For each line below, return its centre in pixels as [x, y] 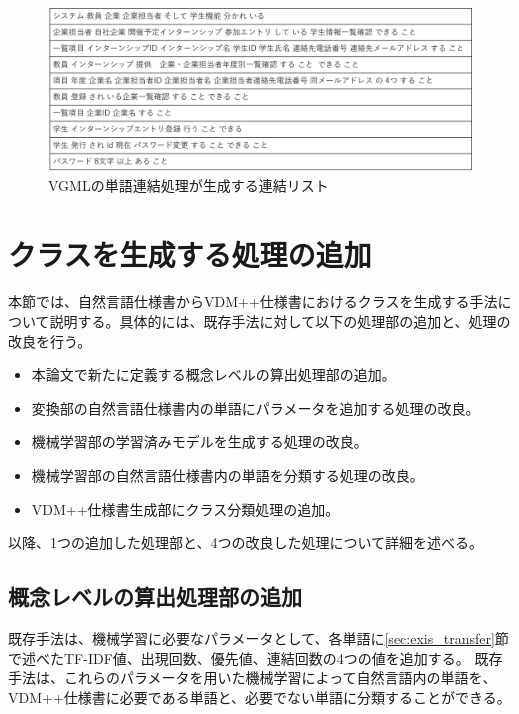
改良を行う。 [50, 340]
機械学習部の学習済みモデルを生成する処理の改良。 [199, 441]
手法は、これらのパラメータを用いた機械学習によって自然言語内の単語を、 [252, 677]
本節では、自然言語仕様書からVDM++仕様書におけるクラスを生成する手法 [253, 301]
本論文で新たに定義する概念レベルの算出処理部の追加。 [213, 374]
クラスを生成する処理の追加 [190, 253]
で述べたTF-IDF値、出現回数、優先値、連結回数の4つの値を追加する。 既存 [255, 657]
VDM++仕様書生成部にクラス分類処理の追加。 [185, 508]
